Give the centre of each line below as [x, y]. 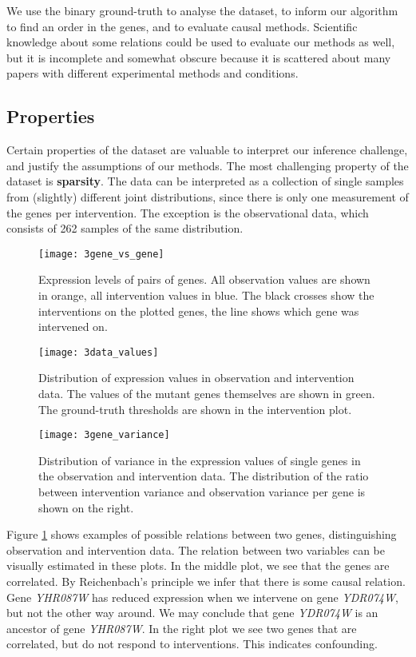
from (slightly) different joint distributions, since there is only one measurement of [208, 196]
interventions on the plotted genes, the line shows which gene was [199, 311]
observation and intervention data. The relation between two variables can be [196, 549]
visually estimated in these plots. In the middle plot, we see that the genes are [198, 565]
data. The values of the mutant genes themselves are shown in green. [207, 394]
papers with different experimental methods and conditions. [153, 73]
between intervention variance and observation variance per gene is [202, 492]
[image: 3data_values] [99, 352]
